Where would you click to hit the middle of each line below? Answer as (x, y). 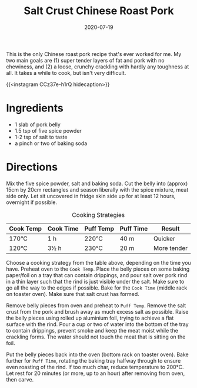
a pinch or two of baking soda (51, 143)
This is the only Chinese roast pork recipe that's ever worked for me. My (94, 54)
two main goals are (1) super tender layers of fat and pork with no (85, 60)
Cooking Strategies (98, 215)
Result (171, 228)
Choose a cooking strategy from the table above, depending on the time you (98, 262)
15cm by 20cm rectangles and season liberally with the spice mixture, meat (97, 189)
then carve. (20, 379)
